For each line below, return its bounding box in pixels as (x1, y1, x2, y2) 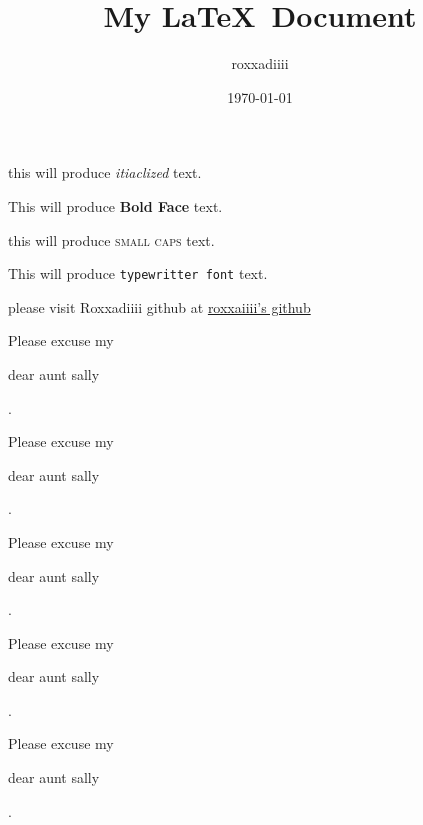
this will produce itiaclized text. (8, 162, 202, 183)
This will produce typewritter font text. (8, 263, 268, 284)
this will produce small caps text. (8, 229, 215, 250)
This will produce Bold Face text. (8, 195, 223, 216)
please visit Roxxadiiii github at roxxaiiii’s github (8, 296, 311, 317)
